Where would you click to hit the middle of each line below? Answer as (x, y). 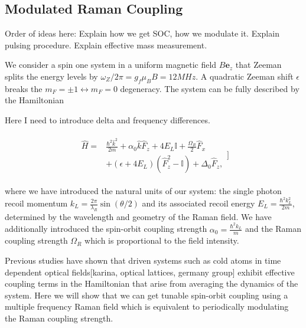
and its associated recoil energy (198, 203)
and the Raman (273, 229)
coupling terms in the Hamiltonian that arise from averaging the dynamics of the (152, 283)
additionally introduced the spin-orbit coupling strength (106, 229)
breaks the (24, 88)
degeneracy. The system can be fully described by (210, 88)
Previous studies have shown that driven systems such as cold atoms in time (143, 260)
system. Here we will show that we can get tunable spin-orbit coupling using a (147, 295)
